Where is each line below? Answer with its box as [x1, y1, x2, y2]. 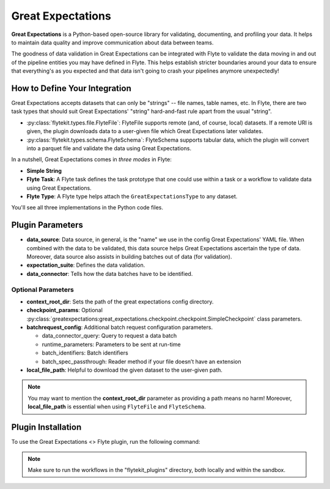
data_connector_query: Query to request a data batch [42, 332, 177, 339]
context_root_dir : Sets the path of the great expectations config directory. [26, 298, 214, 305]
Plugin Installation [11, 422, 82, 433]
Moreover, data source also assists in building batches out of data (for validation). [26, 253, 232, 260]
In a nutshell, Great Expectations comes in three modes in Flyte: [11, 156, 172, 163]
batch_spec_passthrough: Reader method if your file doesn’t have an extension [42, 358, 241, 365]
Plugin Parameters [11, 220, 84, 230]
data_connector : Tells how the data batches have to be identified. [26, 270, 193, 277]
